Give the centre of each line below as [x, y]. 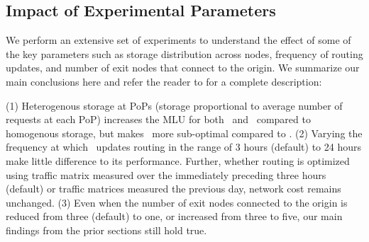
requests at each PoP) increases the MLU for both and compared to [158, 119]
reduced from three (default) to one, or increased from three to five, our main [174, 216]
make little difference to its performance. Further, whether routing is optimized [178, 160]
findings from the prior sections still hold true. [106, 230]
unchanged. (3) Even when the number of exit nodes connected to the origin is [177, 202]
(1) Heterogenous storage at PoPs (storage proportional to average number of [174, 105]
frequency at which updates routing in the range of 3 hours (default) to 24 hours [183, 147]
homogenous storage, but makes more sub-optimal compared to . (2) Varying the [184, 133]
